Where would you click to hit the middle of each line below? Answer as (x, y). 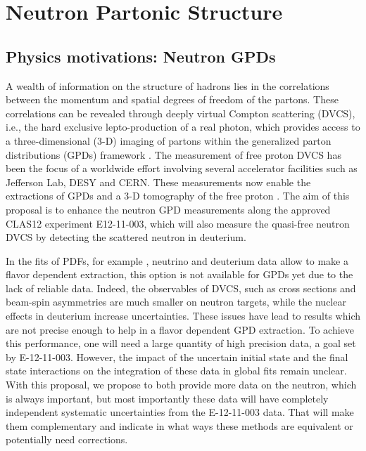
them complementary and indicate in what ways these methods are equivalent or (179, 425)
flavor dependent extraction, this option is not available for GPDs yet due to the (179, 274)
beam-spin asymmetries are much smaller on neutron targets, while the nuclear (176, 302)
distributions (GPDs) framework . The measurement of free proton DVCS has (173, 154)
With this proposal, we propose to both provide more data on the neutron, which (181, 385)
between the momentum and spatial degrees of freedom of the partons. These (172, 99)
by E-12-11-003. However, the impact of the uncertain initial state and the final (177, 357)
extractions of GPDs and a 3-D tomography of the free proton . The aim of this (178, 196)
